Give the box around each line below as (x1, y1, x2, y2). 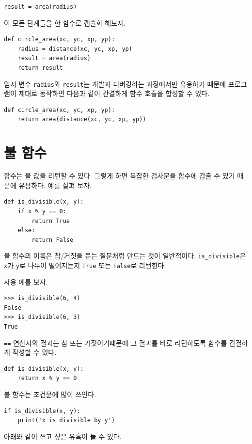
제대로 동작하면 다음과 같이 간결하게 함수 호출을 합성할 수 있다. (18, 88, 210, 98)
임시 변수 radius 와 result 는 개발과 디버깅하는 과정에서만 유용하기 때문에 (4, 79, 226, 89)
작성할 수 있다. (12, 347, 57, 357)
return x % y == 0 (17, 375, 77, 382)
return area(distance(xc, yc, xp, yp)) (17, 116, 146, 123)
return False (31, 236, 74, 243)
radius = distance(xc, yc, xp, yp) (17, 45, 132, 52)
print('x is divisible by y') (17, 417, 115, 424)
